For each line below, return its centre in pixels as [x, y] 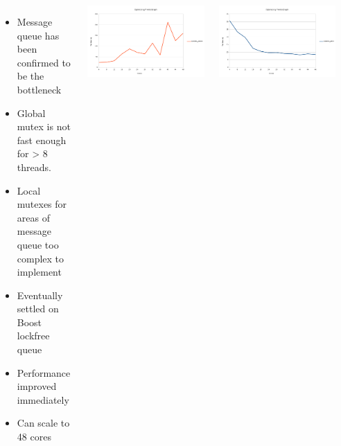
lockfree [33, 336]
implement [39, 272]
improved [37, 386]
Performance [44, 372]
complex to [41, 258]
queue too [38, 244]
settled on [38, 309]
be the [30, 76]
